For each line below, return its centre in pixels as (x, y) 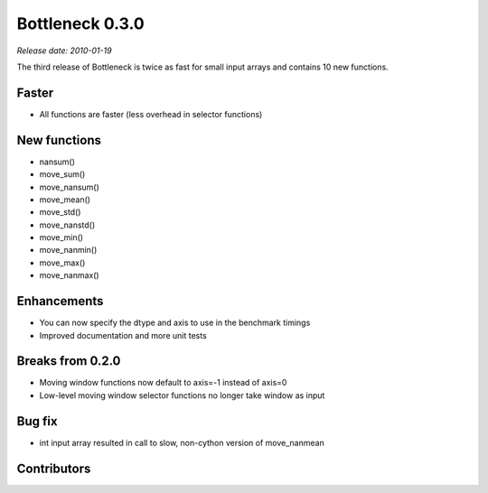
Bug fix (37, 421)
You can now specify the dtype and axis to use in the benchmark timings (175, 323)
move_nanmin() (68, 250)
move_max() (62, 263)
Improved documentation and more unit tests (123, 335)
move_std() (60, 212)
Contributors (54, 468)
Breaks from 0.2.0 (69, 361)
